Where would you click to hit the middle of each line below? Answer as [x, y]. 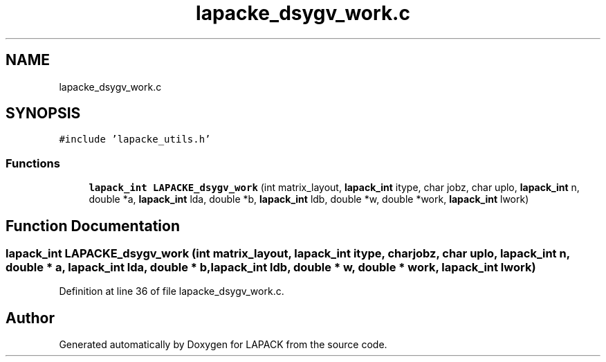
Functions [33, 163]
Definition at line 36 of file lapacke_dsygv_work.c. [172, 291]
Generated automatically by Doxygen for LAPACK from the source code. [223, 345]
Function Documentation [93, 226]
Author [30, 318]
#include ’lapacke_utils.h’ [135, 139]
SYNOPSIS [43, 114]
